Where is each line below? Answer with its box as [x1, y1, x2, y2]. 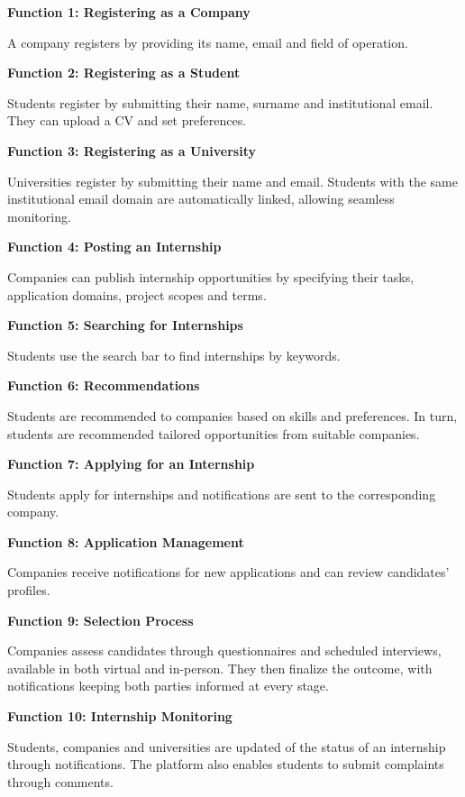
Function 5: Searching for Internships [7, 316, 243, 334]
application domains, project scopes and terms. [7, 285, 267, 304]
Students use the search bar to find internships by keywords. [7, 345, 341, 364]
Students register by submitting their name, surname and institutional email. [7, 93, 433, 112]
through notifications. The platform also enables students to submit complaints [7, 755, 444, 774]
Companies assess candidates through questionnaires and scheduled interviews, [7, 641, 442, 660]
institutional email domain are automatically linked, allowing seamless [7, 189, 395, 208]
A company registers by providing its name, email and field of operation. [7, 32, 408, 51]
